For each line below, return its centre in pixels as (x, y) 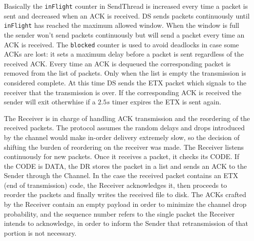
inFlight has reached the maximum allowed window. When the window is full (122, 25)
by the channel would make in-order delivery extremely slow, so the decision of (122, 137)
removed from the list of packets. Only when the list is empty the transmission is (125, 73)
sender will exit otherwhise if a (50, 102)
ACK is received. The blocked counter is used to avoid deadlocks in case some (122, 44)
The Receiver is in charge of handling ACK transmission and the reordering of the (127, 118)
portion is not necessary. (40, 232)
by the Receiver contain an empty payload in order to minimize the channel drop (125, 204)
